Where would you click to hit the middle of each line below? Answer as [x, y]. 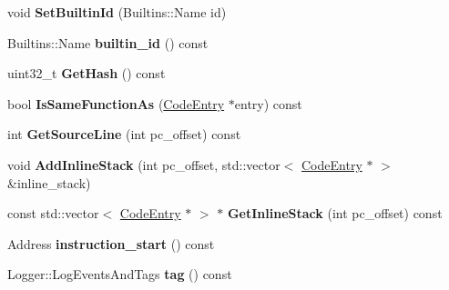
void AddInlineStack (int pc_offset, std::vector [144, 164]
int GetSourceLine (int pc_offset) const [124, 134]
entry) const [268, 103]
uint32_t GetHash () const [87, 73]
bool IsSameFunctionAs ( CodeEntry [116, 103]
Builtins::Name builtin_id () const [108, 42]
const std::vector [53, 213]
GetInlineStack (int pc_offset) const [335, 213]
